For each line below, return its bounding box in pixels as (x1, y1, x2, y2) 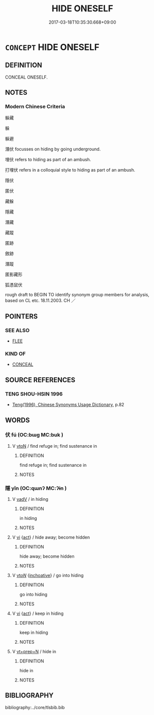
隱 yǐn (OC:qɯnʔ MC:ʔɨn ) (5, 485, 67, 491)
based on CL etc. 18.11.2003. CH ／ (5, 298, 76, 304)
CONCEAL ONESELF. (5, 74, 48, 80)
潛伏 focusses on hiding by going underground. (5, 146, 101, 152)
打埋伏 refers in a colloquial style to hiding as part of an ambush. (5, 167, 135, 173)
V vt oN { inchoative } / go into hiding (12, 572, 84, 578)
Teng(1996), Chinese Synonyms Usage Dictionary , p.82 (12, 401, 125, 408)
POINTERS (5, 312, 38, 320)
